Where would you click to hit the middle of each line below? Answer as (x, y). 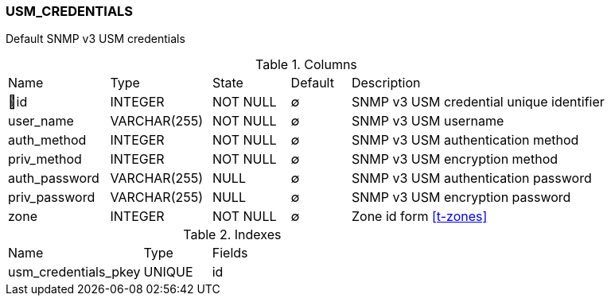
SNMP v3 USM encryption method (455, 159)
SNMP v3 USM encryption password (461, 197)
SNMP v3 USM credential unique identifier (478, 102)
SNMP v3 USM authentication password (471, 178)
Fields (230, 253)
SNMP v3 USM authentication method (465, 140)
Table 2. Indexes (232, 235)
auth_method (47, 140)
